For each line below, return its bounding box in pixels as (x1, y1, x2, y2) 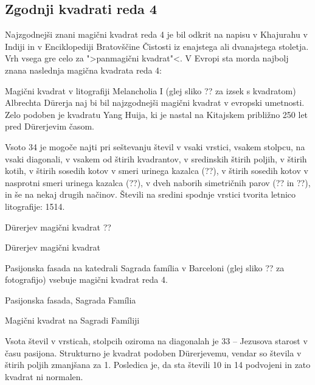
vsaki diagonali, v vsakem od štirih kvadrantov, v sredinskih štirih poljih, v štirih (5, 152, 307, 165)
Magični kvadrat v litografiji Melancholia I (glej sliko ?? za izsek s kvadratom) (5, 84, 296, 97)
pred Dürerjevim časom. (5, 120, 94, 133)
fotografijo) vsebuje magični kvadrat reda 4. (5, 273, 168, 286)
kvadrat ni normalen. (5, 370, 83, 383)
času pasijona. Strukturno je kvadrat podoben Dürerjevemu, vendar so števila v (5, 346, 302, 359)
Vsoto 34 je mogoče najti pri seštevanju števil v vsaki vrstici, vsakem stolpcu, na (5, 140, 305, 153)
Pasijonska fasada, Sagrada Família (5, 293, 136, 306)
